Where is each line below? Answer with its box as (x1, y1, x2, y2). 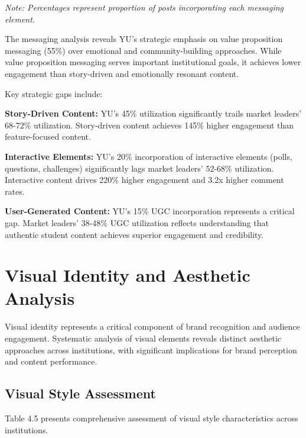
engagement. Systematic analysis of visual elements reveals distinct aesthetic (5, 332, 282, 344)
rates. (5, 185, 25, 197)
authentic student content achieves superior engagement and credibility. (5, 228, 264, 240)
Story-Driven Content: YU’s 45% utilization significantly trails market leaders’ (5, 107, 302, 120)
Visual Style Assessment (5, 384, 156, 402)
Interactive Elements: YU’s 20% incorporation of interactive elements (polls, (5, 150, 292, 162)
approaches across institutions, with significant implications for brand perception (5, 343, 297, 356)
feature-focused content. (5, 130, 91, 143)
